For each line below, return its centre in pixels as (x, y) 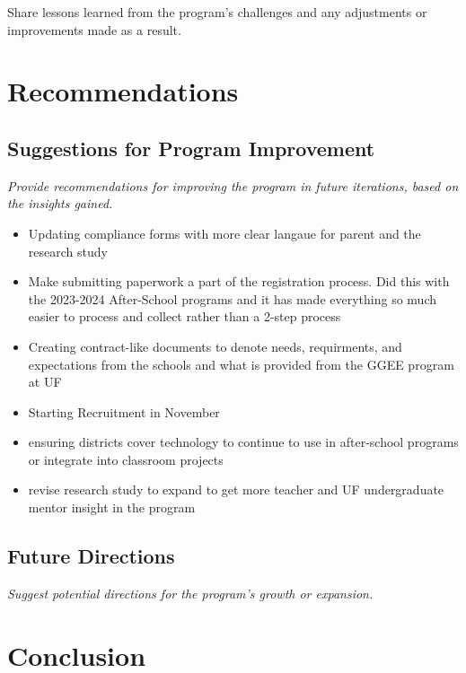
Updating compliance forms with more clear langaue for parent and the (224, 233)
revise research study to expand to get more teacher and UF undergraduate (236, 489)
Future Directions (91, 556)
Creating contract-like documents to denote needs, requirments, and (215, 346)
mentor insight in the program (112, 507)
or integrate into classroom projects (126, 459)
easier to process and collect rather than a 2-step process (185, 316)
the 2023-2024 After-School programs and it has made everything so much (232, 298)
